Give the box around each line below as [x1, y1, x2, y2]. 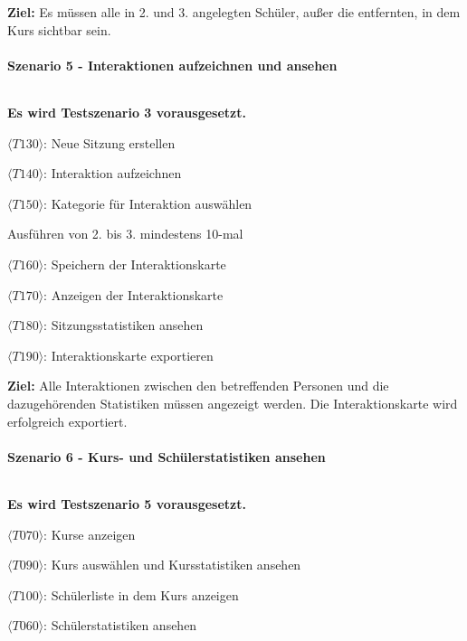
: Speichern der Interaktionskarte [43, 254, 226, 273]
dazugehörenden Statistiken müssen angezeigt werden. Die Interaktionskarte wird [7, 393, 458, 412]
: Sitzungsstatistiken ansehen [43, 316, 204, 335]
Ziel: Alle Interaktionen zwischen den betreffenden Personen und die [7, 376, 389, 395]
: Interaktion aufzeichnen [43, 164, 182, 183]
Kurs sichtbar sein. [7, 20, 111, 39]
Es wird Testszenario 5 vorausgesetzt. [7, 494, 246, 513]
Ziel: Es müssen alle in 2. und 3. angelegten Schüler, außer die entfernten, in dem [7, 3, 461, 21]
